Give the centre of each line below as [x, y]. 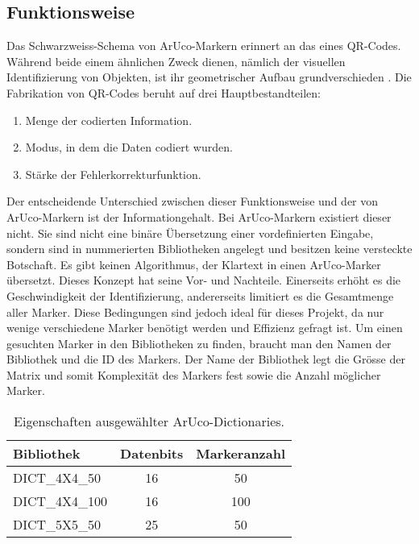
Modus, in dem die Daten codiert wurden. [129, 147]
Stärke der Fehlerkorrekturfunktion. [113, 174]
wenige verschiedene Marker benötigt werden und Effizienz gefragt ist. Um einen [205, 328]
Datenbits [152, 454]
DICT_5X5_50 [57, 525]
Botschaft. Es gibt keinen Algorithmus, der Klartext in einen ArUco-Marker [194, 264]
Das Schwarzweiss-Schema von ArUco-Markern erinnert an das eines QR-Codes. [204, 46]
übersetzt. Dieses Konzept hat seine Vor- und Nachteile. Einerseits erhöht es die [204, 280]
